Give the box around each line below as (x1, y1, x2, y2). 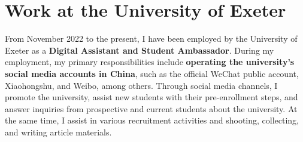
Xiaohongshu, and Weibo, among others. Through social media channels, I (5, 79, 278, 91)
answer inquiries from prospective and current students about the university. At (5, 102, 298, 115)
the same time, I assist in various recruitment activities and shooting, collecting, (5, 114, 299, 126)
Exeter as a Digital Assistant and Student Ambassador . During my (5, 44, 274, 56)
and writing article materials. (5, 125, 112, 138)
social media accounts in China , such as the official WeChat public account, (5, 67, 299, 79)
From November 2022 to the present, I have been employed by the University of (5, 32, 298, 45)
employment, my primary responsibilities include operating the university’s (5, 55, 295, 68)
